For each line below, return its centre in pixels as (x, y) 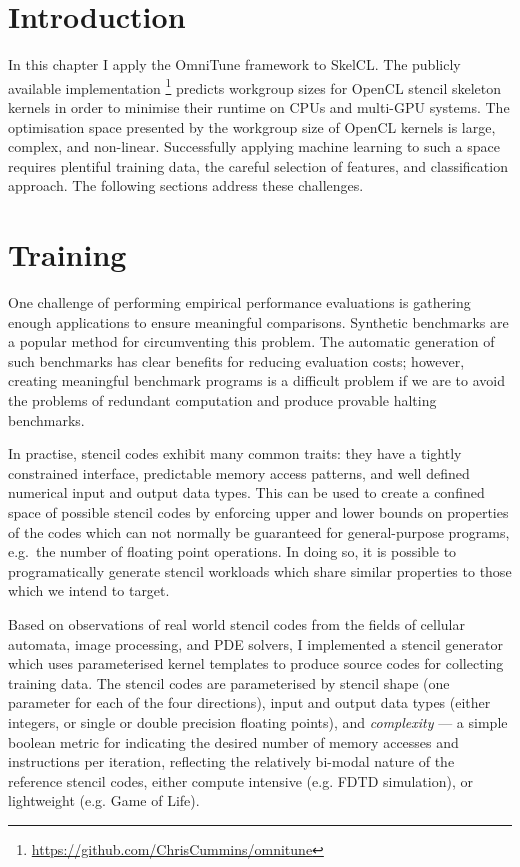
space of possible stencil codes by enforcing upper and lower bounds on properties (258, 512)
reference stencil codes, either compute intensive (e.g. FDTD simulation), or (240, 780)
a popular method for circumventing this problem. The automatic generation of (251, 341)
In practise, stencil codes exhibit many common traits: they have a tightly (235, 453)
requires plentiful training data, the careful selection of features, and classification (258, 165)
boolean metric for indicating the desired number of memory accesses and (233, 741)
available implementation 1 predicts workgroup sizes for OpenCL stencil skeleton (255, 86)
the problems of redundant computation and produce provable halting (222, 400)
